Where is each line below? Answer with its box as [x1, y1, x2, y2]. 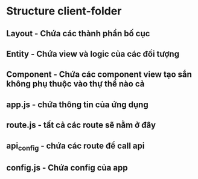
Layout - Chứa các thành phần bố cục [6, 28, 150, 39]
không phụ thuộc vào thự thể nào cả [6, 79, 145, 89]
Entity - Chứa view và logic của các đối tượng [6, 48, 180, 59]
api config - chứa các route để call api [6, 140, 145, 152]
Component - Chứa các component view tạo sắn [6, 70, 192, 80]
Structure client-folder [6, 4, 122, 18]
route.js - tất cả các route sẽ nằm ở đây [6, 120, 156, 131]
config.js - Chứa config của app [6, 163, 128, 173]
